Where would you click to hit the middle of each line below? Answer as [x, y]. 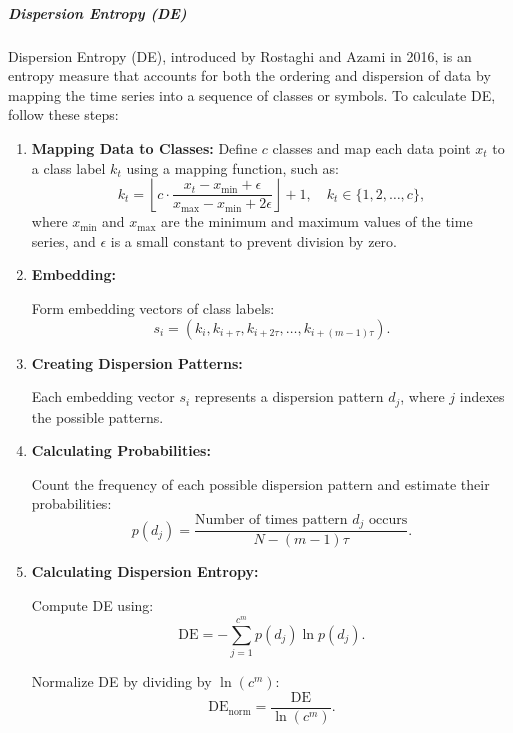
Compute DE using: [92, 605]
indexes [482, 396]
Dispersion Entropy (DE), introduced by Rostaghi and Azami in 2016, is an [240, 55]
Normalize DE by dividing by [121, 681]
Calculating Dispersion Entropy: [145, 571]
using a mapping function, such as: [232, 167]
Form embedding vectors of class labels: [153, 307]
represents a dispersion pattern [289, 396]
